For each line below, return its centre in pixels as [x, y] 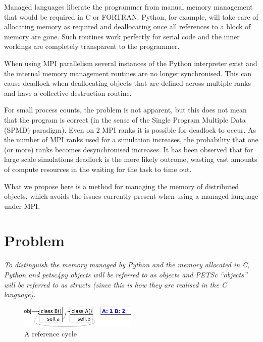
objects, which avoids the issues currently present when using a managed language [131, 196]
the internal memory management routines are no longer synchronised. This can [128, 73]
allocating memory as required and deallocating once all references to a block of [127, 26]
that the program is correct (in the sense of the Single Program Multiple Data [125, 119]
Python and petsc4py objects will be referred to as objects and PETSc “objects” [126, 274]
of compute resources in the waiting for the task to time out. [98, 169]
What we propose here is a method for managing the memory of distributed [122, 186]
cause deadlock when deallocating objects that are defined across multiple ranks [127, 83]
